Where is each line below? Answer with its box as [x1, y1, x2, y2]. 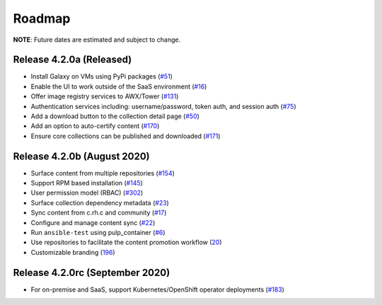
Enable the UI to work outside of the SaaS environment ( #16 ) [30, 82, 207, 91]
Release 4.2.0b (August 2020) [13, 150, 150, 162]
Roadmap [13, 11, 71, 26]
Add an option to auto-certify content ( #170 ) [30, 122, 160, 130]
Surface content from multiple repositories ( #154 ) [30, 168, 175, 177]
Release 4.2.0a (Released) [13, 54, 132, 66]
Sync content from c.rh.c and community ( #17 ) [30, 209, 167, 217]
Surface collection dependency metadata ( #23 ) [30, 198, 169, 207]
